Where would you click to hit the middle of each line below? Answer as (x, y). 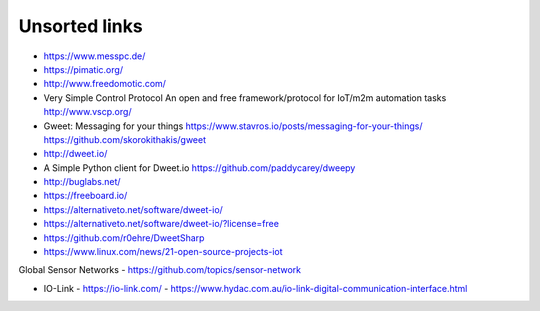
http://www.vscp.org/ (87, 112)
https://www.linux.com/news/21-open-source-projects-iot (163, 252)
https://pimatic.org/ (83, 69)
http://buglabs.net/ (82, 182)
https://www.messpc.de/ (94, 56)
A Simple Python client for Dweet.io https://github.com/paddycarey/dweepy (199, 167)
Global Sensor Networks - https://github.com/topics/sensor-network (160, 270)
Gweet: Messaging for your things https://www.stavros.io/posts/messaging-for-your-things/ (233, 126)
